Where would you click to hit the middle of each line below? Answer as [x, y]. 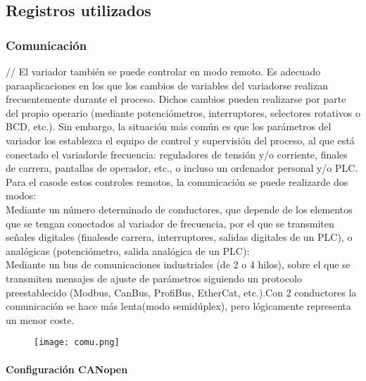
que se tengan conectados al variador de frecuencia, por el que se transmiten [170, 223]
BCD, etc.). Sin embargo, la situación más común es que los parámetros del [169, 126]
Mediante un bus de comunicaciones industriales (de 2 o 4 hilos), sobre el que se [178, 264]
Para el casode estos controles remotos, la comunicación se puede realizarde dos [177, 181]
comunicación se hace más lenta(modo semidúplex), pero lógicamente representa [178, 306]
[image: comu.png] [77, 343]
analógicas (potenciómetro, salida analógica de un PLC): [128, 250]
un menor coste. [40, 319]
